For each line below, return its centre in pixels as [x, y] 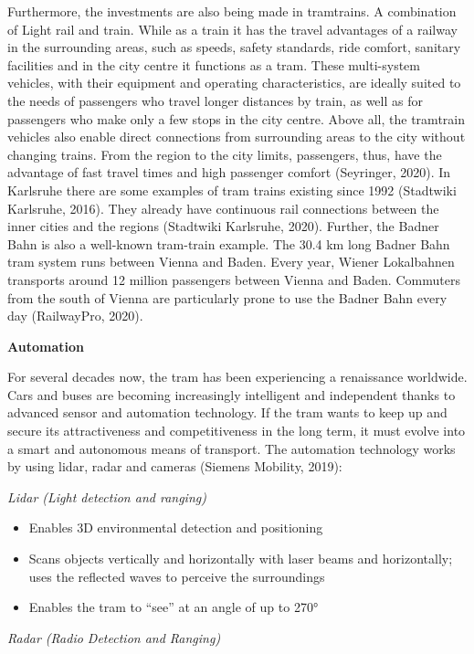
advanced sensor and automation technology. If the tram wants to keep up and [227, 412]
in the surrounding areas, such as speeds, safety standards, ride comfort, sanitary [234, 47]
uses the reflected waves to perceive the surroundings [177, 576]
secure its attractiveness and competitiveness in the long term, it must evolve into [237, 431]
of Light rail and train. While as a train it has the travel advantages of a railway [232, 29]
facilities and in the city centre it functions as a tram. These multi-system [214, 64]
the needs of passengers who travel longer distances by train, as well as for [215, 100]
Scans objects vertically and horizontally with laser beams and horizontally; [241, 559]
